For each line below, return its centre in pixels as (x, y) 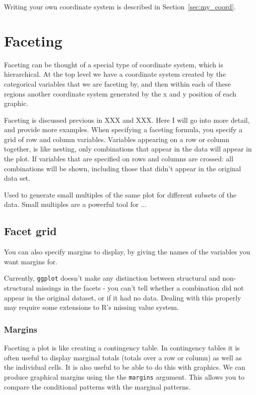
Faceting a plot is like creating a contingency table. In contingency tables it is (122, 348)
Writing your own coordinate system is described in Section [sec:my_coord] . (120, 6)
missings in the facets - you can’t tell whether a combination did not (140, 288)
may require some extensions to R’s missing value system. (92, 307)
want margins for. (31, 261)
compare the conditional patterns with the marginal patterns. (97, 386)
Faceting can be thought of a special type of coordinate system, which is (114, 64)
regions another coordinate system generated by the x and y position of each (120, 93)
